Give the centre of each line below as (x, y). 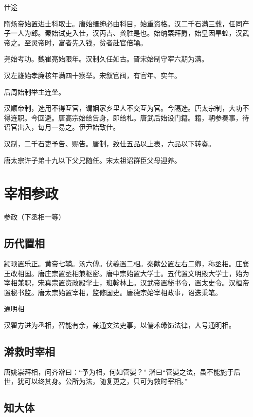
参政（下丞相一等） (35, 217)
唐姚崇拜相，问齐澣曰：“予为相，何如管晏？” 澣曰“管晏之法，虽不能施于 (119, 371)
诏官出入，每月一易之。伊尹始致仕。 (62, 127)
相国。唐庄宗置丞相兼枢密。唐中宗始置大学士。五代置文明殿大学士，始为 (133, 273)
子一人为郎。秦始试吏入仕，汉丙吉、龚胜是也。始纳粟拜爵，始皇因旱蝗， (120, 33)
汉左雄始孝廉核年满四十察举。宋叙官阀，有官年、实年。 (92, 75)
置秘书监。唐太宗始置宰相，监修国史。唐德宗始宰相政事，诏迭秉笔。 (113, 292)
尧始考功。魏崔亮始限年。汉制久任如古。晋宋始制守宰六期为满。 (106, 59)
